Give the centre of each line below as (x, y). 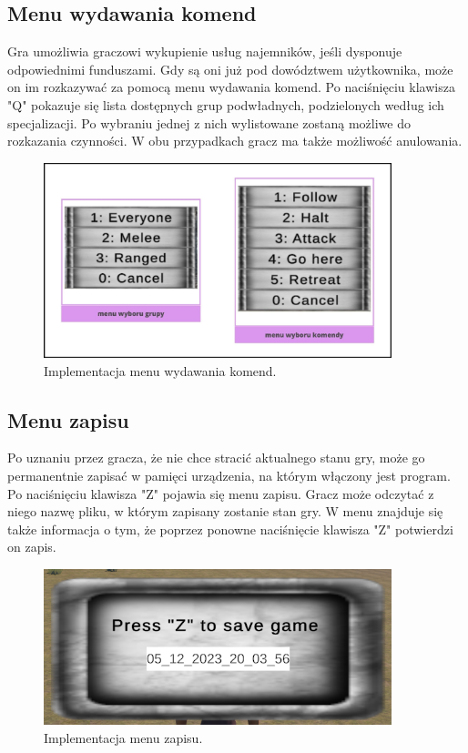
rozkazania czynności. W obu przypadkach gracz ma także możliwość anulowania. (235, 141)
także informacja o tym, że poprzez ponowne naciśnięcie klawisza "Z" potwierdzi (230, 529)
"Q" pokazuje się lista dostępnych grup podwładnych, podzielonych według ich (226, 104)
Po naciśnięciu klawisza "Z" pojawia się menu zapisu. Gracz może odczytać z (221, 493)
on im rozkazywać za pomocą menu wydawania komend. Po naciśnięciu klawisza (231, 87)
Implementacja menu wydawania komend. (160, 370)
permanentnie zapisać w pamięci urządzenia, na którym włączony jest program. (229, 476)
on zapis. (32, 547)
